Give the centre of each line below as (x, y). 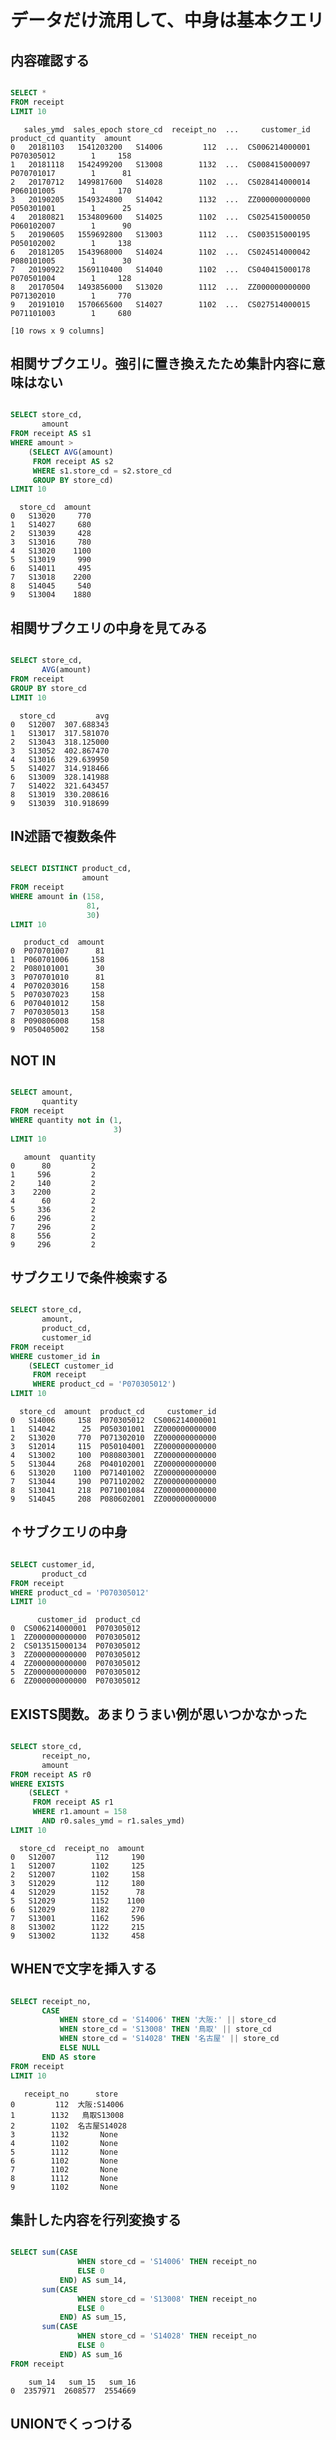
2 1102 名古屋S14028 (69, 2126)
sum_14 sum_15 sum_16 (82, 2382)
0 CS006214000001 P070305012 (75, 1629)
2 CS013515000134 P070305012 (75, 1646)
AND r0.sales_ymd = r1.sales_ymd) (113, 1821)
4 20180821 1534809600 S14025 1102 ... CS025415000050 (160, 217)
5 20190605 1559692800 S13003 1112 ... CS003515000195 (160, 234)
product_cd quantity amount (71, 138)
